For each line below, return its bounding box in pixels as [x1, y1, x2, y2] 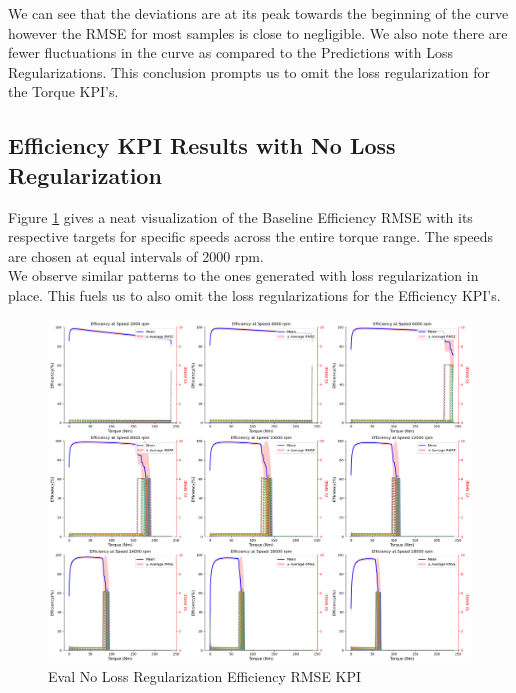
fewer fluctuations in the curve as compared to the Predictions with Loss [8, 42, 454, 63]
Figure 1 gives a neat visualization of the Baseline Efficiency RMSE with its [8, 206, 473, 227]
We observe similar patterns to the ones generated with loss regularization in [8, 265, 479, 286]
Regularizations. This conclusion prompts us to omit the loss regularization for [8, 61, 490, 82]
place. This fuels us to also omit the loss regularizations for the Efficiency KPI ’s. [8, 284, 501, 305]
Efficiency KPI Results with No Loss [8, 130, 396, 161]
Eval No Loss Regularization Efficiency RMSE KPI [48, 666, 362, 687]
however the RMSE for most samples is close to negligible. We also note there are [8, 22, 508, 43]
